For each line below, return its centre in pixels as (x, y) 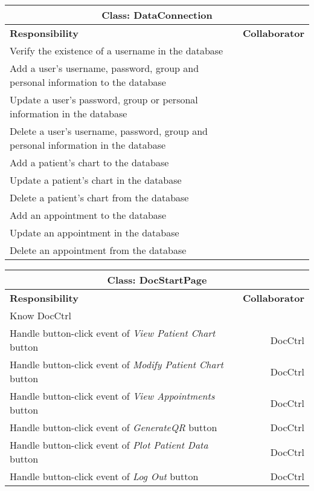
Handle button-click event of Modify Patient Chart (117, 364)
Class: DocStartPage (157, 280)
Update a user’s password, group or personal (104, 99)
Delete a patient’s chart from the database (99, 197)
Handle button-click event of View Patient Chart (113, 333)
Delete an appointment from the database (98, 250)
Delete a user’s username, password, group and (109, 131)
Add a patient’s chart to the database (89, 162)
